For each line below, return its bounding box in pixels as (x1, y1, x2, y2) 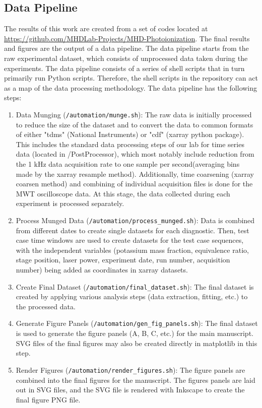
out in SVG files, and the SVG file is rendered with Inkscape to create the (16, 384, 245, 395)
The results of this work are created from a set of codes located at (4, 23, 208, 34)
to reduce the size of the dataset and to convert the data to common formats (16, 119, 253, 129)
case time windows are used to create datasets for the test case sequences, (16, 235, 244, 245)
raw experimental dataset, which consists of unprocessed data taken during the (4, 52, 248, 63)
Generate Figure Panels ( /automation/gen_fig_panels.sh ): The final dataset (16, 318, 258, 328)
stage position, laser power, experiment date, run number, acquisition (16, 254, 230, 265)
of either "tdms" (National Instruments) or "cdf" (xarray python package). (16, 129, 244, 140)
